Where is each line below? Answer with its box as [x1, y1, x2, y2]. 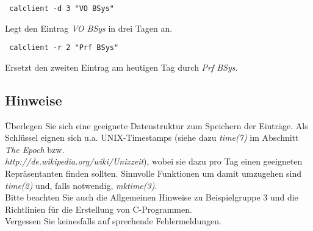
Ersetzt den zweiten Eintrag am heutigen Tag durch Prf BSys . [5, 60, 238, 73]
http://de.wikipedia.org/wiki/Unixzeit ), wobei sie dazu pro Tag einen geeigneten [5, 155, 303, 168]
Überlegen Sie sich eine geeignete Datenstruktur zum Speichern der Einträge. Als [5, 119, 308, 132]
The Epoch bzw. [5, 143, 65, 155]
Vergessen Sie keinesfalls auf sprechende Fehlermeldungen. [5, 215, 221, 227]
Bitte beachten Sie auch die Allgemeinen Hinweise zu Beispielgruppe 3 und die [5, 191, 298, 204]
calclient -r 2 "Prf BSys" [9, 43, 119, 52]
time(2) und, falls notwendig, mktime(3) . [5, 179, 157, 191]
